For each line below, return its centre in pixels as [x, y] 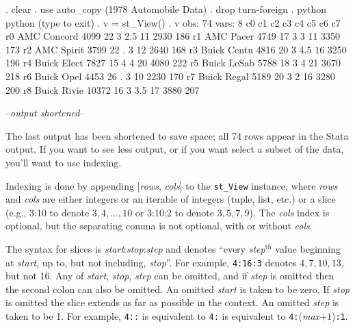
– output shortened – [45, 113]
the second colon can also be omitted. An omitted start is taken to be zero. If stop [177, 289]
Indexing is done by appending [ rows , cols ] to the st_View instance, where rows [172, 185]
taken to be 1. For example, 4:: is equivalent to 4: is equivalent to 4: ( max [163, 316]
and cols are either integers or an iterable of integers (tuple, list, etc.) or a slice [171, 199]
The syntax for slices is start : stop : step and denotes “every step [135, 248]
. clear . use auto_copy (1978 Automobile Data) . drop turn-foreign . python [166, 9]
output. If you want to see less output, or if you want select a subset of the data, [175, 149]
